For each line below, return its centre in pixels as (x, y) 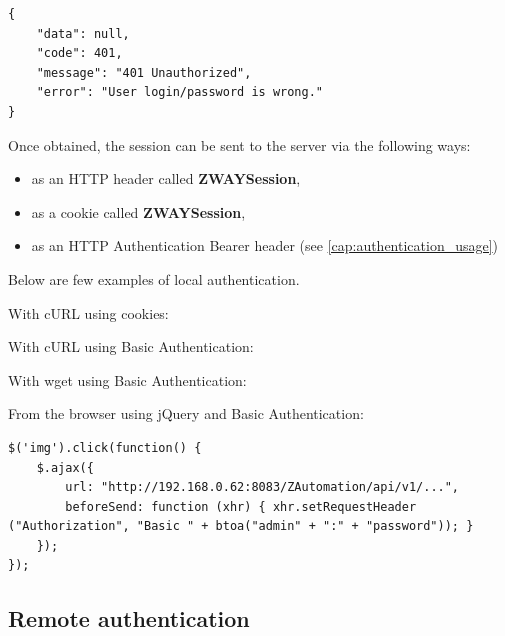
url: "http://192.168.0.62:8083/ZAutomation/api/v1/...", (262, 487)
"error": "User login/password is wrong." (179, 92)
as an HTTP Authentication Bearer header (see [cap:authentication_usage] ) (265, 245)
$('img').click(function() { (105, 447)
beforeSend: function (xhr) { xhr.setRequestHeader (241, 506)
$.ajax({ (65, 467)
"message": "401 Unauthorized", (144, 72)
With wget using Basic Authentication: (127, 379)
